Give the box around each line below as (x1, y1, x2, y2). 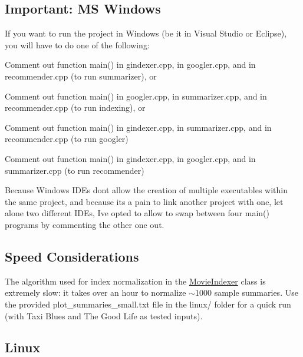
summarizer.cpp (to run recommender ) (5, 164, 144, 176)
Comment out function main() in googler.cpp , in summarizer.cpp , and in (5, 90, 267, 102)
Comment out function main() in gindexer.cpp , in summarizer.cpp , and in (5, 121, 272, 133)
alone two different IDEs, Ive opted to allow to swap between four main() (5, 207, 269, 219)
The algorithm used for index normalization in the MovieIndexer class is (5, 275, 266, 287)
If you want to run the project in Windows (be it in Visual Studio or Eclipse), (5, 27, 287, 39)
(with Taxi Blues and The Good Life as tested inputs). (5, 309, 203, 322)
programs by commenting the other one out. (5, 218, 164, 230)
